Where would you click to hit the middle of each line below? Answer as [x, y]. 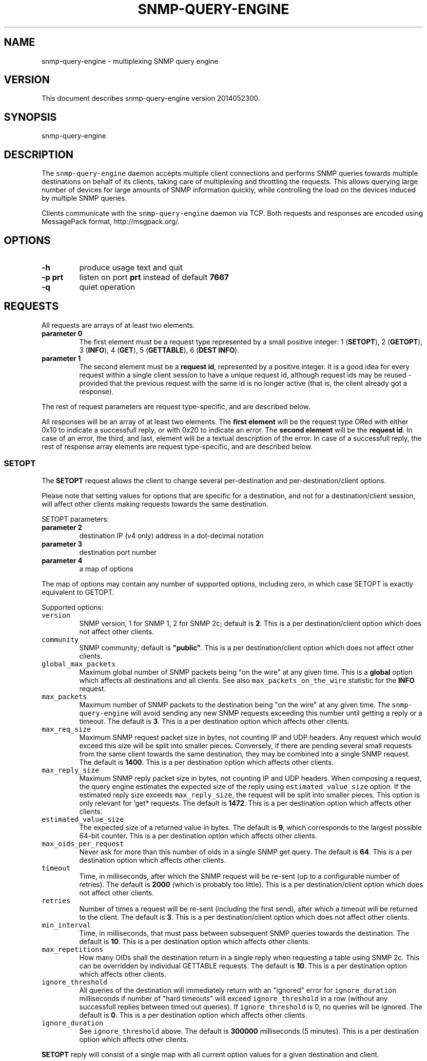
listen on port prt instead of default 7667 [154, 277]
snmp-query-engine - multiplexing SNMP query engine [130, 61]
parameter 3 [62, 544]
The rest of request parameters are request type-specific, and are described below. [176, 406]
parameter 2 [62, 527]
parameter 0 [62, 333]
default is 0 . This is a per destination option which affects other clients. [193, 1015]
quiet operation [107, 287]
